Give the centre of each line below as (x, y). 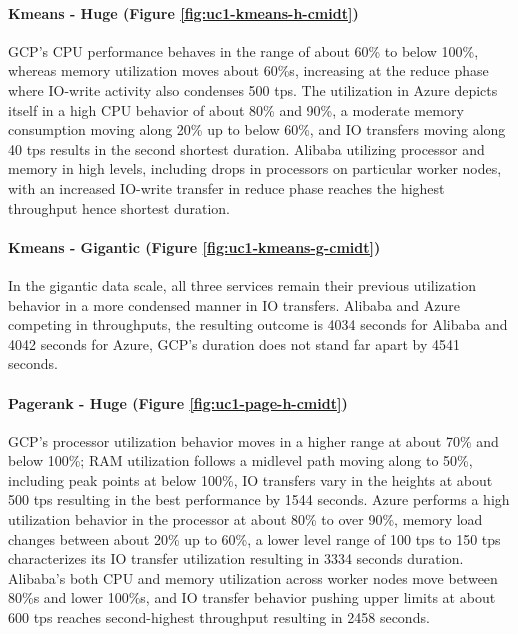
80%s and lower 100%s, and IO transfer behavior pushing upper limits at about (252, 597)
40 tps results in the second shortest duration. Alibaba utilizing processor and (246, 148)
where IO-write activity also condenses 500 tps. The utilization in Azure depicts (253, 89)
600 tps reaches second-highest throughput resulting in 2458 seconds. (219, 617)
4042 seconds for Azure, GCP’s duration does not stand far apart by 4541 (234, 343)
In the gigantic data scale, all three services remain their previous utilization (242, 284)
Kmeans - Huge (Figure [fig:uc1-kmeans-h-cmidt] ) (183, 12)
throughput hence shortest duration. (119, 207)
